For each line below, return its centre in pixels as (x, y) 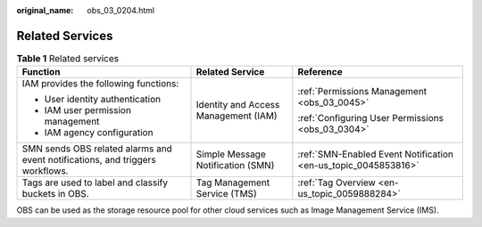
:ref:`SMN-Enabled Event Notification (376, 154)
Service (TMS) (227, 194)
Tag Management (233, 182)
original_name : (45, 10)
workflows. (45, 171)
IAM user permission (87, 110)
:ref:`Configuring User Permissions (370, 118)
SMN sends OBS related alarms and (97, 149)
